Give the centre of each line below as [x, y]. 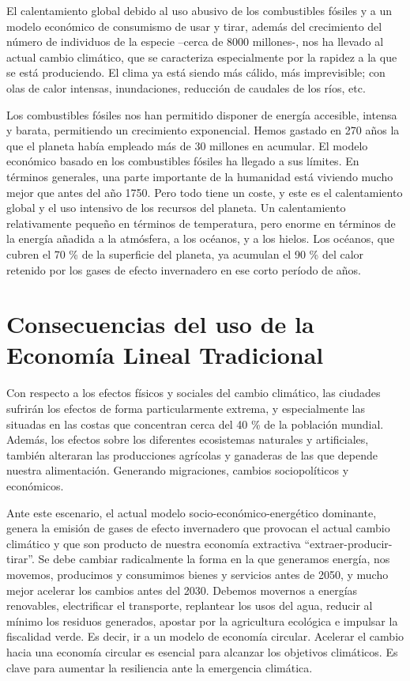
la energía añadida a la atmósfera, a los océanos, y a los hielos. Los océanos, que [201, 238]
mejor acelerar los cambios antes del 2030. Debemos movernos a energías [182, 590]
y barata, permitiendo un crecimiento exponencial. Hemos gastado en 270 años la [203, 130]
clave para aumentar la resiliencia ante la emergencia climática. [160, 667]
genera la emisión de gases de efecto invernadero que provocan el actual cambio [198, 528]
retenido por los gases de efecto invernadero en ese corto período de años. [184, 269]
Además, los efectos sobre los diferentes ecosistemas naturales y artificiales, [188, 439]
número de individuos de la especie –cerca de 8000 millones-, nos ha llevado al [195, 42]
